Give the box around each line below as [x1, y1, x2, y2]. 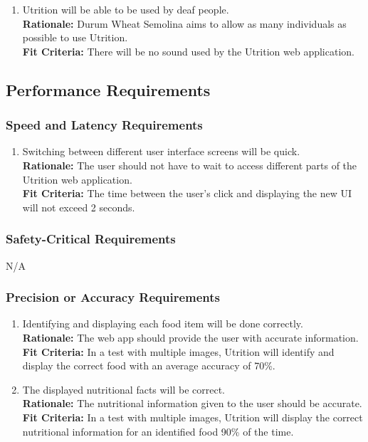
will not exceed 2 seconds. [22, 199, 135, 214]
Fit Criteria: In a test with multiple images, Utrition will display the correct [22, 409, 363, 424]
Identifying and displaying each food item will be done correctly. [22, 316, 303, 331]
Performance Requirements [6, 78, 211, 100]
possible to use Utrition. [22, 30, 128, 45]
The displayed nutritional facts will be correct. [22, 382, 225, 396]
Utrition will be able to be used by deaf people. [22, 2, 229, 16]
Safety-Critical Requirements [6, 230, 176, 248]
